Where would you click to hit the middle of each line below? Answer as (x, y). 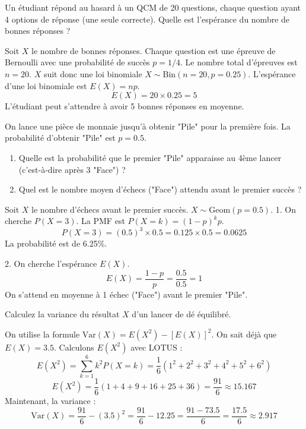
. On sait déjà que (244, 334)
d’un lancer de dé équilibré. (181, 314)
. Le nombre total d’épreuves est (239, 62)
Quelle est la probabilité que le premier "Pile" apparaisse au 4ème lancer (150, 157)
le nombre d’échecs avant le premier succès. (110, 209)
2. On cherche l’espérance (51, 263)
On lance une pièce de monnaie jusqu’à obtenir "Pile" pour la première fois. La (148, 126)
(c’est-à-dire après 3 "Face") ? (72, 169)
